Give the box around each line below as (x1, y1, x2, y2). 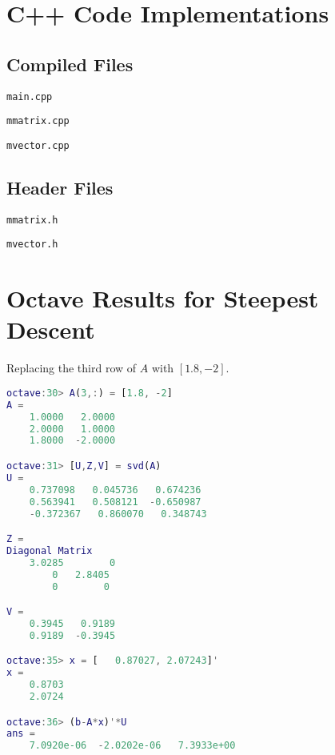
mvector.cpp (6, 139, 70, 151)
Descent (6, 313, 95, 346)
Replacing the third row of (6, 359, 137, 376)
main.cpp (6, 90, 53, 102)
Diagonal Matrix (6, 544, 93, 556)
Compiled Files (6, 51, 134, 76)
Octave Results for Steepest (6, 282, 319, 315)
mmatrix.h (6, 214, 58, 226)
